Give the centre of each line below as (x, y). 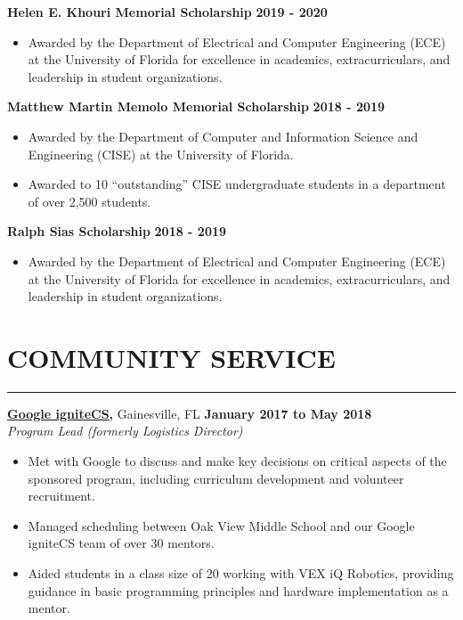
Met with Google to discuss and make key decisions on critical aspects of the (237, 461)
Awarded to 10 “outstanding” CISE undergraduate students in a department (237, 184)
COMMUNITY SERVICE (171, 357)
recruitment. (61, 496)
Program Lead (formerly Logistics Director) (125, 431)
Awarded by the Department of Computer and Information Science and (223, 136)
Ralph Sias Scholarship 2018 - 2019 (117, 231)
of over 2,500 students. (89, 201)
